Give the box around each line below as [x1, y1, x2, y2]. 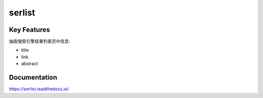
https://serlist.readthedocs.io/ [9, 86, 69, 92]
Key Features [9, 26, 50, 34]
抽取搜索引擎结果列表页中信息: [9, 39, 71, 44]
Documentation [9, 73, 57, 82]
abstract [21, 61, 38, 67]
